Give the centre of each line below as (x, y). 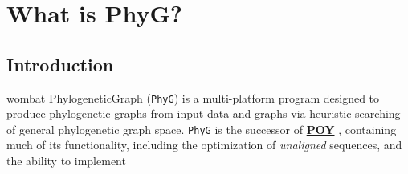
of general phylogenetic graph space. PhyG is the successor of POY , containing (202, 129)
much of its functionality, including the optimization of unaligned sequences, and (204, 145)
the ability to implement (66, 161)
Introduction (60, 64)
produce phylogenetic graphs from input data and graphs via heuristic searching (204, 113)
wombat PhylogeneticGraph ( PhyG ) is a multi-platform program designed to (193, 97)
